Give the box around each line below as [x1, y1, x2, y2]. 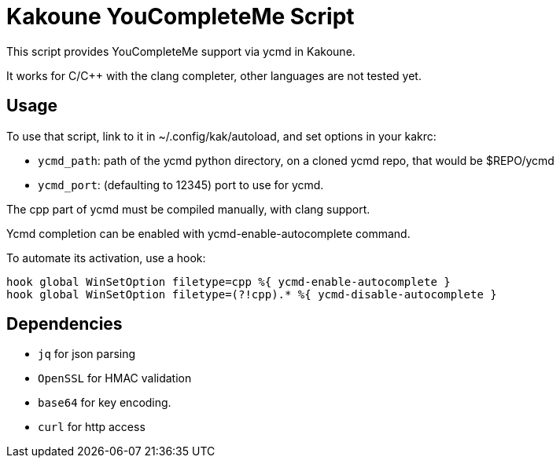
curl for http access [38, 420, 146, 434]
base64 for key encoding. [38, 396, 171, 410]
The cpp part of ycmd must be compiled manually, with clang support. [6, 202, 370, 216]
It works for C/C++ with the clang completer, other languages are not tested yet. [6, 68, 422, 82]
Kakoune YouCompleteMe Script [6, 3, 355, 30]
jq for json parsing [38, 347, 136, 361]
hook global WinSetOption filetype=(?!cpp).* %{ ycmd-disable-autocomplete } [6, 287, 497, 301]
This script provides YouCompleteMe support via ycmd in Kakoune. [6, 44, 356, 58]
